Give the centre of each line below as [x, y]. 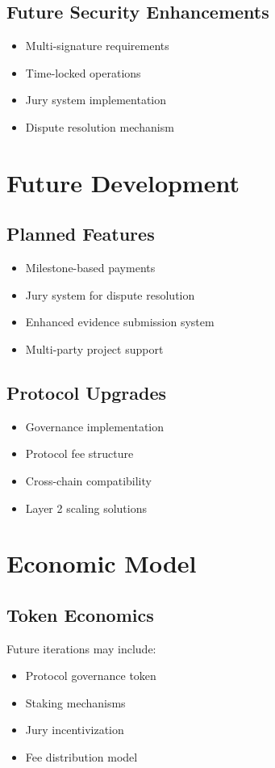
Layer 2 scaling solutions [86, 508]
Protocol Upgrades [87, 392]
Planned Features [81, 234]
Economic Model [102, 563]
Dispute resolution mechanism [100, 126]
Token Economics [80, 614]
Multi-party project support [94, 348]
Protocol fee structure [79, 453]
